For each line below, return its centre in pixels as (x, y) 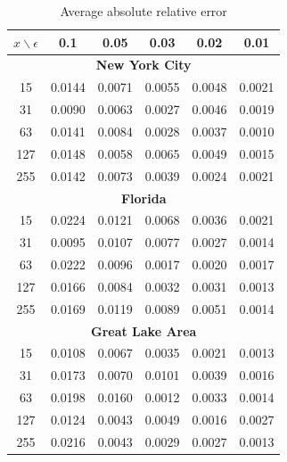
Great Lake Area (143, 330)
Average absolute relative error (143, 11)
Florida (143, 198)
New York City (143, 65)
